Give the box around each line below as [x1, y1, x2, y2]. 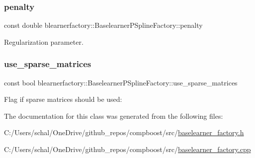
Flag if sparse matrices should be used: [4, 94, 122, 104]
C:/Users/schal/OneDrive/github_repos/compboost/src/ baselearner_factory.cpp [4, 144, 251, 154]
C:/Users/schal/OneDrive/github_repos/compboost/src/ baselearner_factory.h [4, 127, 244, 138]
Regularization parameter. [4, 36, 84, 47]
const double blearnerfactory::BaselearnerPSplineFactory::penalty [4, 20, 203, 30]
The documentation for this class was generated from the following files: [4, 110, 223, 121]
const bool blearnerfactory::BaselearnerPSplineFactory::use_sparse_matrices [4, 77, 238, 87]
